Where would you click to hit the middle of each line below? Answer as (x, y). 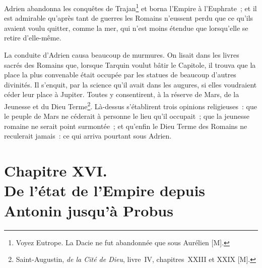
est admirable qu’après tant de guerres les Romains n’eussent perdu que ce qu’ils (129, 18)
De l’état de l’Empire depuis (105, 190)
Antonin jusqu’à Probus (89, 210)
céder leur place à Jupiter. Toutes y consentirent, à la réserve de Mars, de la (122, 94)
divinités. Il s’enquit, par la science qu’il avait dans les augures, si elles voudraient (130, 84)
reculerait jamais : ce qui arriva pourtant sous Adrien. (88, 136)
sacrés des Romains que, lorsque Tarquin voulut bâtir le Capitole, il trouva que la (130, 64)
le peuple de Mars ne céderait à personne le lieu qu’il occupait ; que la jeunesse (127, 116)
